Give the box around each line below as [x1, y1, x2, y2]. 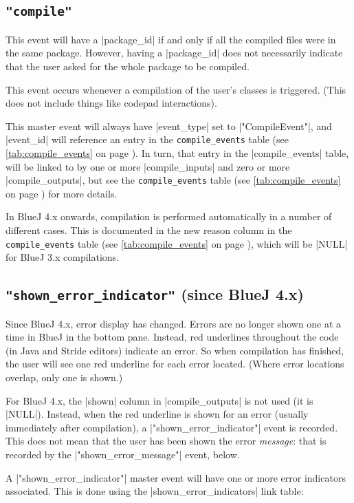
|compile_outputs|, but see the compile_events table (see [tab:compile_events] [5, 173, 341, 187]
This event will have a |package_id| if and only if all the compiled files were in [5, 32, 336, 46]
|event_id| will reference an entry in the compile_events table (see [5, 132, 289, 147]
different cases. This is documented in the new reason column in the [5, 223, 292, 237]
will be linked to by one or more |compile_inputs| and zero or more [5, 159, 290, 173]
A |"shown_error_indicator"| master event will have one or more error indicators [5, 470, 346, 484]
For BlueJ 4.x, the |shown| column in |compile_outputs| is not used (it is [5, 393, 313, 407]
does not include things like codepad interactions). [5, 96, 217, 110]
